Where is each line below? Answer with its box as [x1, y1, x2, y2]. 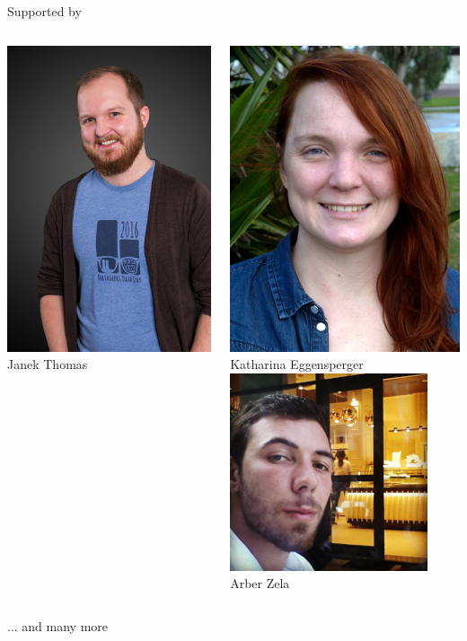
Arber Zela [230, 574, 290, 593]
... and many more [7, 617, 109, 636]
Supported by [7, 2, 82, 20]
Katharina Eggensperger [230, 355, 364, 373]
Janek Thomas [7, 355, 88, 373]
